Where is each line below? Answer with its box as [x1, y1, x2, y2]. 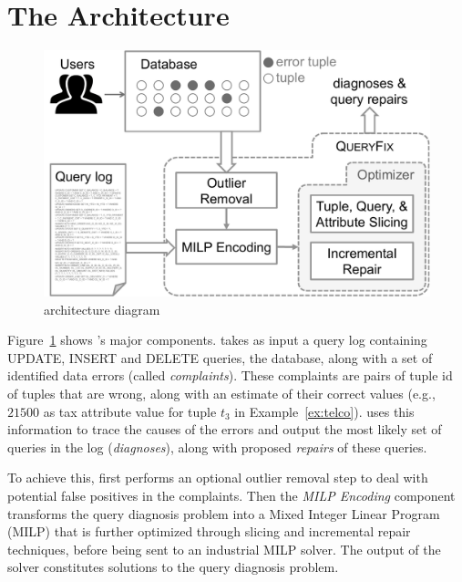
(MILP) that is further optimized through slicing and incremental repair [7, 522, 411, 541]
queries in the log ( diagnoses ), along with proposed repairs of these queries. [7, 437, 427, 456]
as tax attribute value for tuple [43, 401, 217, 421]
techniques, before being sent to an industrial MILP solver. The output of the [7, 539, 441, 558]
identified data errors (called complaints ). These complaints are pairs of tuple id [7, 366, 453, 385]
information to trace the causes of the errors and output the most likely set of [7, 420, 442, 439]
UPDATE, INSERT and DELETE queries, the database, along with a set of [7, 348, 433, 367]
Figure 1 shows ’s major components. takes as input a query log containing [7, 330, 427, 349]
